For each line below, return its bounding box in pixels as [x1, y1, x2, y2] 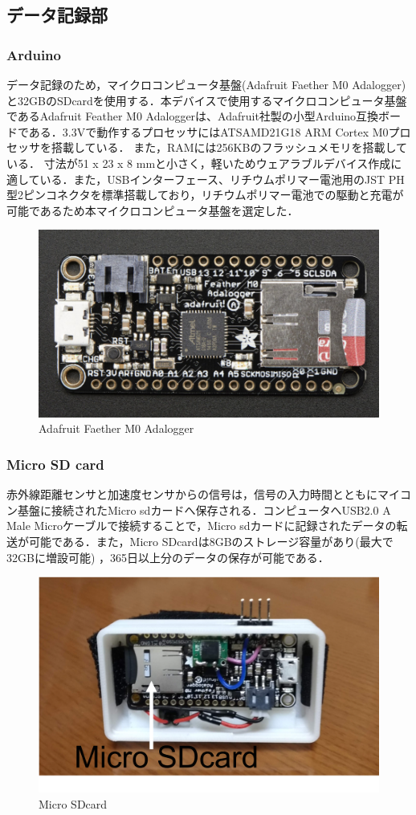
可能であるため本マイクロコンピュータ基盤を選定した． [6, 202, 299, 218]
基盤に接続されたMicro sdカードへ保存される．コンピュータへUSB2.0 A [17, 501, 391, 518]
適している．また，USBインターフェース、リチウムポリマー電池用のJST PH [6, 170, 405, 187]
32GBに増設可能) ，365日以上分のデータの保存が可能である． [6, 548, 329, 565]
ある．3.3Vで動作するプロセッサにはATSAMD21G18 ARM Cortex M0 [28, 123, 389, 140]
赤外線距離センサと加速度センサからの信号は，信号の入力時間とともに [6, 486, 377, 503]
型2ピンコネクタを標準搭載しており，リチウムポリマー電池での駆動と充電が [6, 186, 404, 203]
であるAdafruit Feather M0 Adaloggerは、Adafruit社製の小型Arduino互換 [6, 108, 379, 124]
